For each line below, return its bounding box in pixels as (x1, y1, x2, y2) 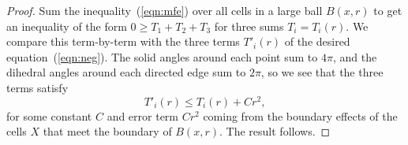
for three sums (214, 17, 284, 34)
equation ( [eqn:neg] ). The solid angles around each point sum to (6, 48, 318, 65)
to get (373, 2, 402, 18)
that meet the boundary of (43, 123, 172, 139)
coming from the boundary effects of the (203, 107, 398, 124)
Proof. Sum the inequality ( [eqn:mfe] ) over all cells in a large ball (6, 2, 323, 18)
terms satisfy (6, 79, 69, 95)
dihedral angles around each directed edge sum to (6, 64, 246, 80)
